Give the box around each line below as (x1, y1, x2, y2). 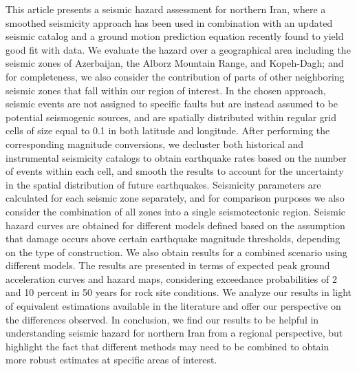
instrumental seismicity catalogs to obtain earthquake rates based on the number (6, 150, 347, 165)
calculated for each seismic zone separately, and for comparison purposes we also (6, 191, 345, 205)
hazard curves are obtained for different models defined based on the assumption (6, 218, 345, 232)
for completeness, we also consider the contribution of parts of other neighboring (6, 69, 345, 83)
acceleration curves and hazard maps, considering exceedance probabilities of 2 (6, 271, 337, 286)
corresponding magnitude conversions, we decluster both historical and (6, 136, 304, 151)
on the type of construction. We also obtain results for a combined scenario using (6, 244, 347, 259)
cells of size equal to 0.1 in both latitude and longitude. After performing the (6, 123, 330, 138)
